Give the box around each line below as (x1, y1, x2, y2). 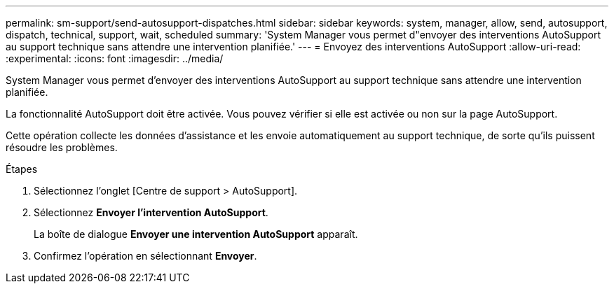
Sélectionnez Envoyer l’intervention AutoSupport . (34, 206, 268, 218)
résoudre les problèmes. (6, 141, 118, 153)
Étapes (6, 163, 38, 175)
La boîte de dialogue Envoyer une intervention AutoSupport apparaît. (34, 228, 358, 240)
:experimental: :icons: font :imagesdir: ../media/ (6, 52, 224, 64)
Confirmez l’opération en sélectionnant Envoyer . (34, 250, 257, 262)
